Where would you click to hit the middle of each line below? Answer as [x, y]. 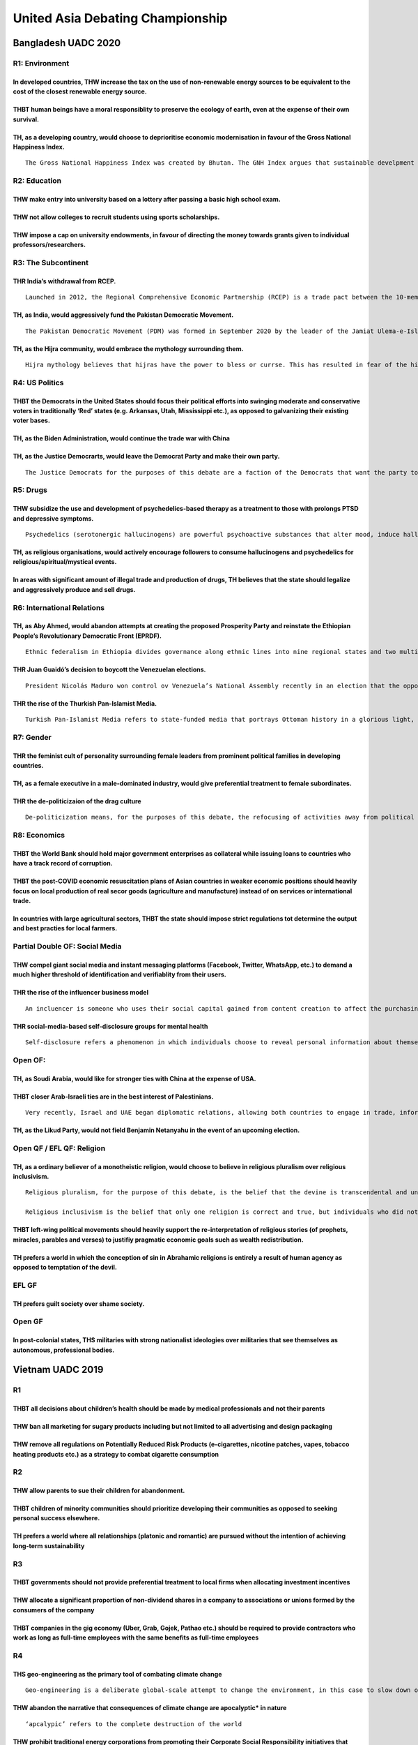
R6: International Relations [59, 607]
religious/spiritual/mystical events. [65, 562]
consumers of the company [54, 1610]
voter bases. [31, 421]
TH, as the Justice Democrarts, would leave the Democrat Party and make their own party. [146, 456]
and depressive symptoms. [53, 518]
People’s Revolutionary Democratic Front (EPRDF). [87, 636]
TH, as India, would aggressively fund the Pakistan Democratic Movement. [123, 315]
